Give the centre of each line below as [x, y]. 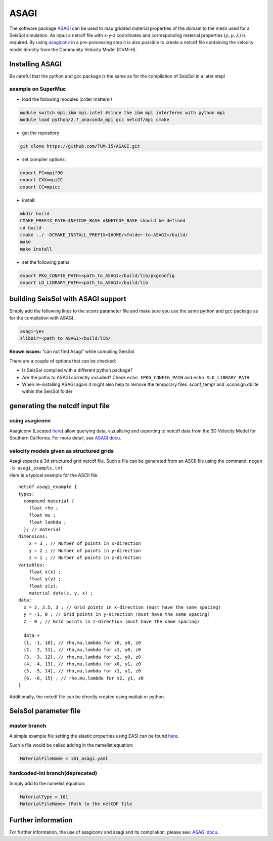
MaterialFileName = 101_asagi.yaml [64, 759]
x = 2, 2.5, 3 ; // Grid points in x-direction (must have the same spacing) [122, 607]
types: [27, 494]
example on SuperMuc [38, 89]
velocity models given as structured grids [61, 451]
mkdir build [35, 213]
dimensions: [33, 536]
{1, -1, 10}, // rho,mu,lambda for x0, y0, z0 [82, 643]
